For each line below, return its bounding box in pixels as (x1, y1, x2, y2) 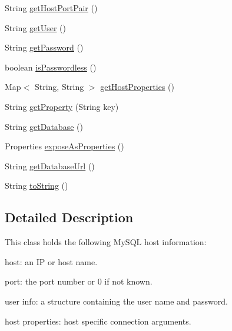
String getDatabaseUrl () (5, 159, 95, 172)
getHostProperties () (100, 81, 174, 93)
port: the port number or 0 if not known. (5, 275, 153, 287)
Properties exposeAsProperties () (5, 140, 124, 152)
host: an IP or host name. (5, 255, 98, 268)
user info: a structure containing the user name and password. (5, 295, 228, 307)
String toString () (5, 179, 68, 192)
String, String (34, 81, 84, 93)
